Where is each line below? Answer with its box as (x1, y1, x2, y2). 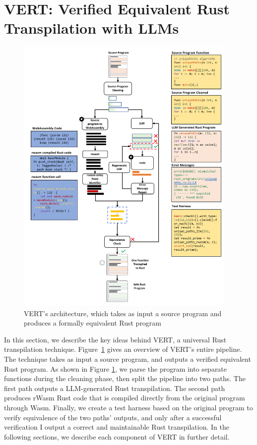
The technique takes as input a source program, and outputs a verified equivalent (4, 354, 251, 364)
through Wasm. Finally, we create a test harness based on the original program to (4, 402, 253, 413)
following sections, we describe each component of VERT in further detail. (4, 431, 230, 442)
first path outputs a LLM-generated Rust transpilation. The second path (4, 383, 225, 393)
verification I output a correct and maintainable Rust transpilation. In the (4, 422, 229, 432)
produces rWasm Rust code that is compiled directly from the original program (4, 392, 245, 403)
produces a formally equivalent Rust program (24, 318, 162, 328)
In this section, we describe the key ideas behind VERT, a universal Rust (4, 334, 227, 344)
